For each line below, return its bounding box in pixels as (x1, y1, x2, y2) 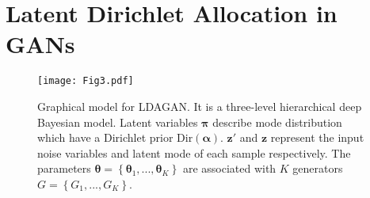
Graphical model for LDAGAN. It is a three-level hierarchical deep (37, 97, 362, 114)
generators (292, 160, 343, 177)
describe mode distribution (212, 113, 342, 130)
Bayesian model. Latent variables (37, 113, 198, 130)
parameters (37, 160, 91, 177)
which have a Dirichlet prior (37, 129, 174, 146)
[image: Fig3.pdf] (37, 75, 134, 87)
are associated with (182, 160, 277, 177)
